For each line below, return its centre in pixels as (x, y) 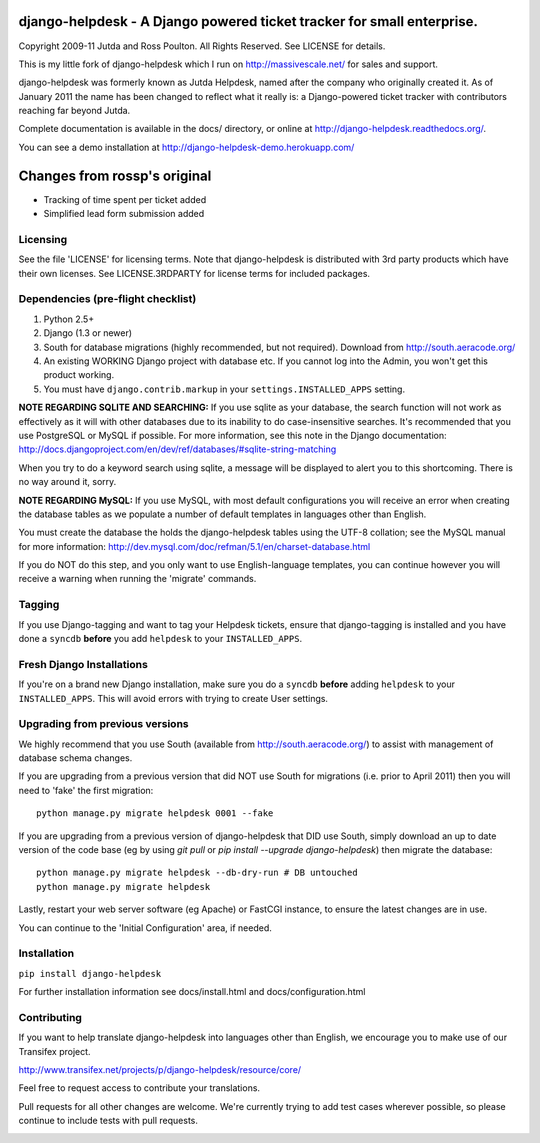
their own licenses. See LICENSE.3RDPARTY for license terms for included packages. (194, 273)
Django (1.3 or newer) (88, 333)
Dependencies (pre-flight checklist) (107, 299)
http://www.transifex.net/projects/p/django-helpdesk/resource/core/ (160, 1070)
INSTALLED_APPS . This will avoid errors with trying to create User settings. (173, 698)
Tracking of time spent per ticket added (125, 199)
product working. (79, 375)
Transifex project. (54, 1051)
